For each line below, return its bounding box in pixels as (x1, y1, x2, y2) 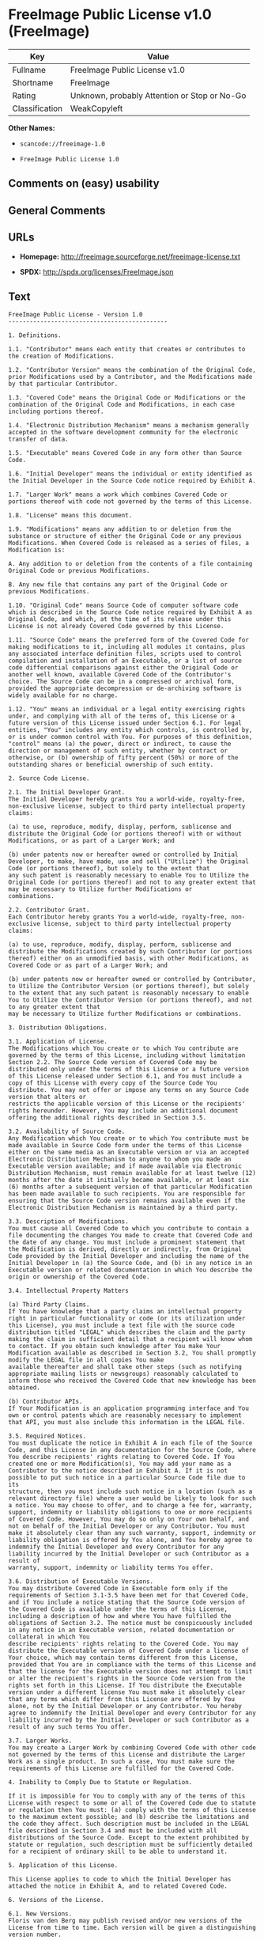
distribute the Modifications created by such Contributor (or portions (8, 948, 253, 956)
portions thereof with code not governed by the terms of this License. (8, 498, 253, 506)
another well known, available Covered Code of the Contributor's (8, 671, 232, 679)
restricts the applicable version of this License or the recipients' (8, 1100, 246, 1108)
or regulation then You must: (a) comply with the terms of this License (8, 1806, 257, 1814)
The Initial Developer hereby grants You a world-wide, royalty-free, (8, 795, 246, 804)
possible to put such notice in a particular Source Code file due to (8, 1474, 246, 1482)
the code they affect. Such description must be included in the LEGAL (8, 1820, 249, 1828)
